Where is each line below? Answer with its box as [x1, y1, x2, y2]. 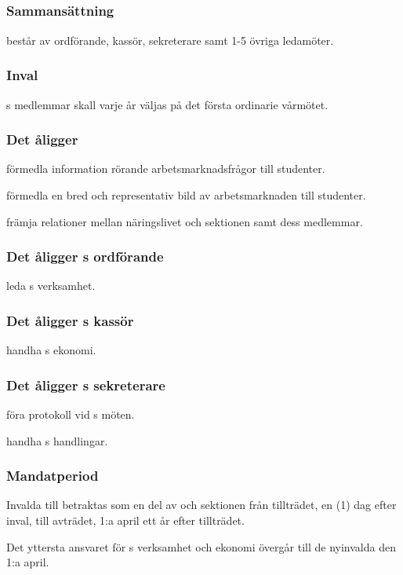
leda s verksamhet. [6, 277, 96, 294]
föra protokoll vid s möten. [6, 405, 135, 422]
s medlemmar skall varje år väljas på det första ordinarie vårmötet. [6, 96, 329, 112]
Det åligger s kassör [6, 310, 134, 330]
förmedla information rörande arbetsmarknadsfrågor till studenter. [6, 160, 325, 177]
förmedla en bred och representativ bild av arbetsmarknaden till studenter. [6, 186, 366, 203]
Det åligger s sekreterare [6, 375, 165, 394]
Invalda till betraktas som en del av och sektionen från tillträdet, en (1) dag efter [6, 496, 397, 513]
